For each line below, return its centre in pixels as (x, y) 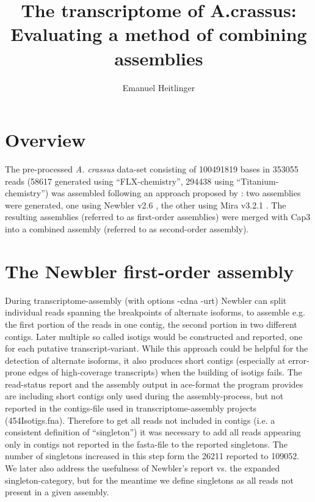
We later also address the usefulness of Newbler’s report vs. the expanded (143, 468)
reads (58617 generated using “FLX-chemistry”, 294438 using (119, 181)
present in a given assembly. (57, 492)
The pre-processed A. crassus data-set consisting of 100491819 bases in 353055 (152, 169)
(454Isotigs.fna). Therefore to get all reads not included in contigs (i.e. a (140, 420)
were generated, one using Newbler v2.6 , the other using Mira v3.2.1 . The (146, 205)
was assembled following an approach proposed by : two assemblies (176, 193)
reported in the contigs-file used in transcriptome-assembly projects (131, 408)
